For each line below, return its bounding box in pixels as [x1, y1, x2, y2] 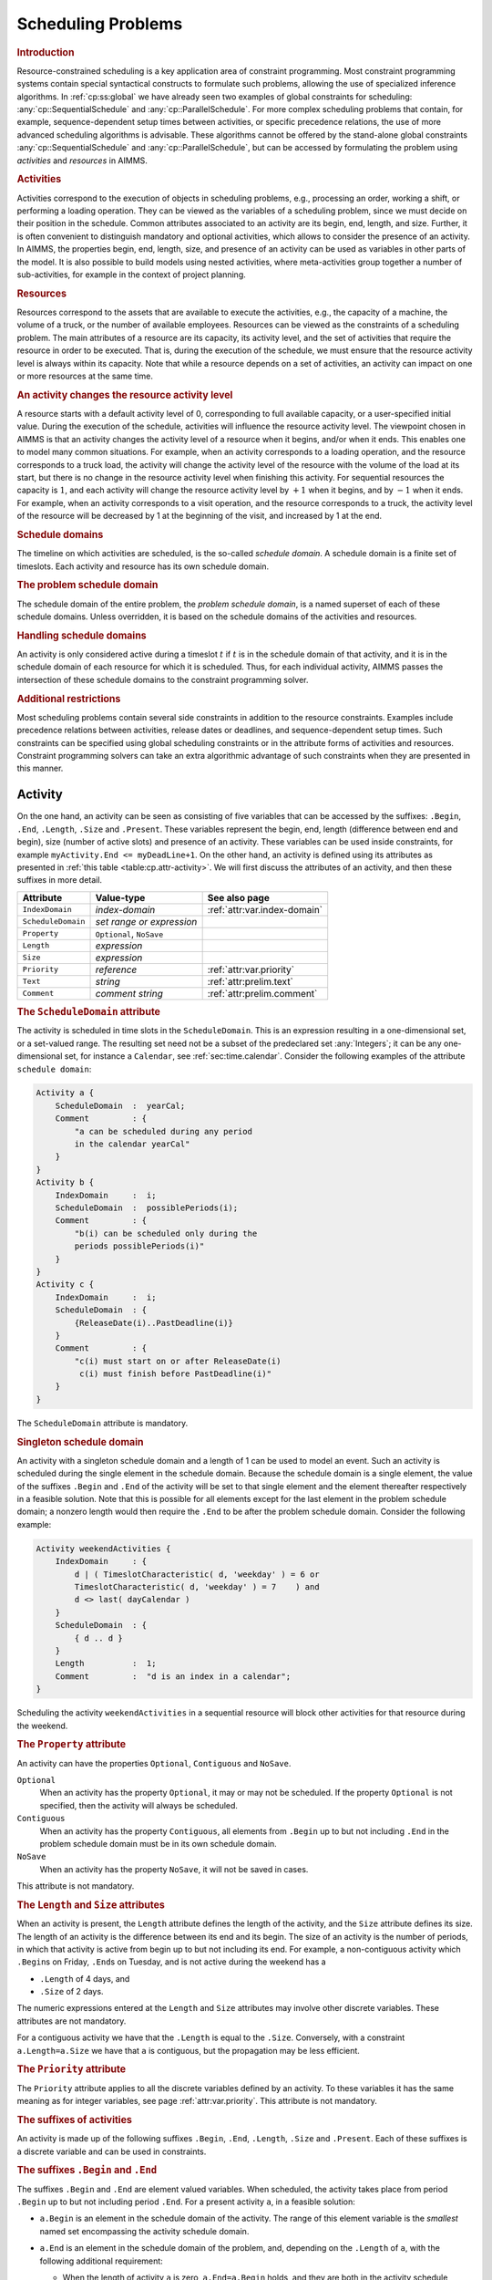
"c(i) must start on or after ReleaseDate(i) [74, 1355, 282, 1366]
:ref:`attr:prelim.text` [207, 975, 293, 988]
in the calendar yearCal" [74, 1139, 190, 1149]
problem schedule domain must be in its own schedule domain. [39, 1838, 277, 1849]
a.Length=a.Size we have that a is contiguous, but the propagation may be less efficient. [16, 2045, 360, 2056]
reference [95, 963, 138, 976]
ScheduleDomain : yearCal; [55, 1100, 186, 1111]
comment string [95, 987, 164, 1000]
